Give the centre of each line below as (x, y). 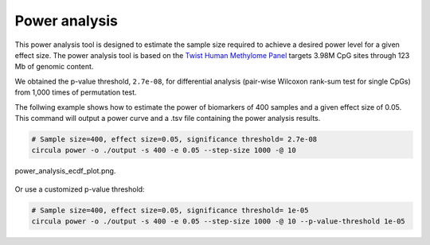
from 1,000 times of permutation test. (76, 92)
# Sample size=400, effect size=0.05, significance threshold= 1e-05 (170, 210)
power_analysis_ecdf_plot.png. (65, 171)
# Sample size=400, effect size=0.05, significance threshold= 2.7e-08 (174, 139)
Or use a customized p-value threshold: (80, 189)
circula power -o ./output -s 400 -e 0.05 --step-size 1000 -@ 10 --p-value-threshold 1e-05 (218, 222)
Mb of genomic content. (54, 67)
